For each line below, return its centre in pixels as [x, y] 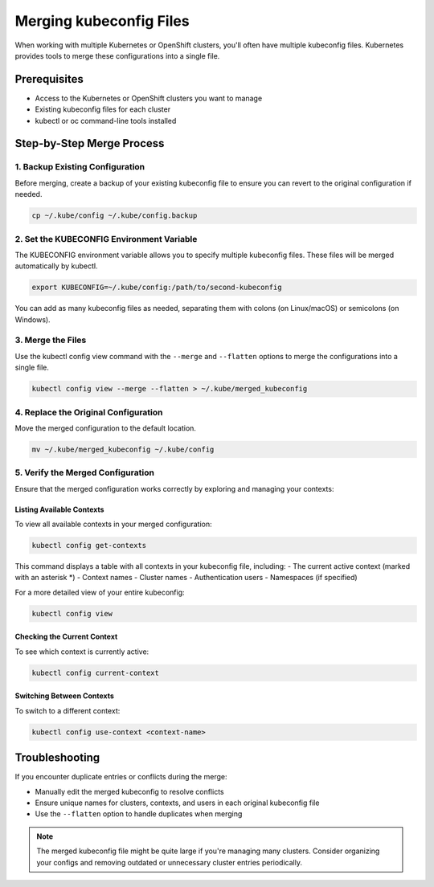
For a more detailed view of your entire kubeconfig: [100, 592]
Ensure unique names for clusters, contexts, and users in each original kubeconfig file [177, 803]
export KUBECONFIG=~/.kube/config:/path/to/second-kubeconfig [157, 288]
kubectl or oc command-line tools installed [106, 121]
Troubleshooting [57, 758]
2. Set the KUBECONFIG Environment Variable [106, 239]
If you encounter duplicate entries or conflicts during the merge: [121, 777]
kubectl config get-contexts [89, 545]
